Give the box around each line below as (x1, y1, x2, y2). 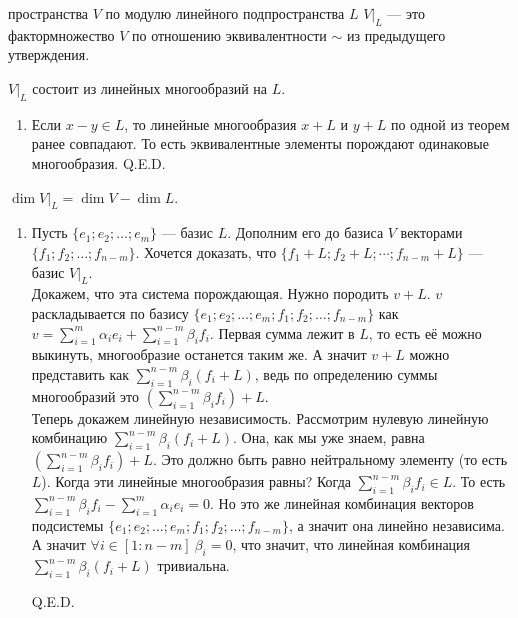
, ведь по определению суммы (254, 363, 438, 384)
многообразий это (31, 385, 139, 406)
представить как (31, 363, 130, 384)
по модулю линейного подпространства (105, 3, 345, 23)
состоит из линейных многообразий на (32, 77, 268, 98)
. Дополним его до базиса (227, 222, 384, 243)
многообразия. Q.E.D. (31, 152, 166, 173)
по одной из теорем (390, 113, 510, 134)
